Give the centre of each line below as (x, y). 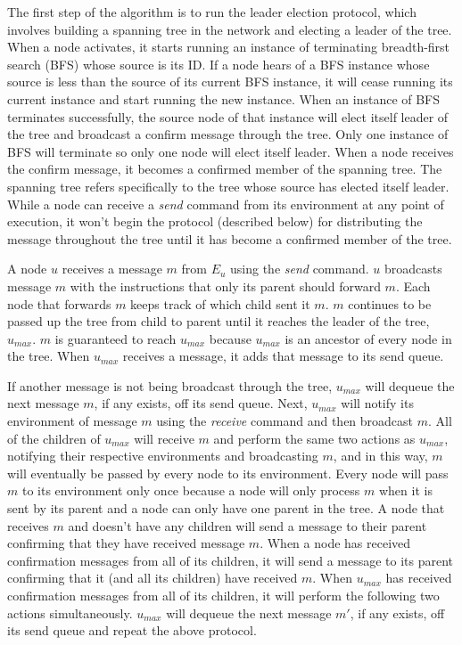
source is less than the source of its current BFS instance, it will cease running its (230, 82)
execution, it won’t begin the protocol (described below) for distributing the (215, 221)
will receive (164, 438)
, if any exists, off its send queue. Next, (201, 403)
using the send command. (300, 269)
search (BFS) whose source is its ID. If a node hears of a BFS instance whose (219, 64)
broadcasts (413, 269)
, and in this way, (380, 456)
